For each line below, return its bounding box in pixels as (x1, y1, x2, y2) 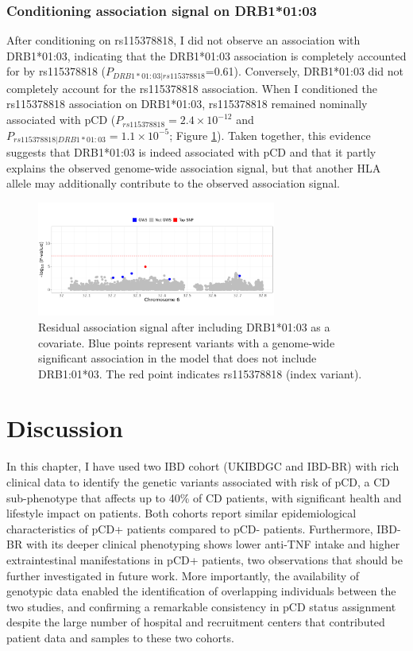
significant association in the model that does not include (38, 350, 317, 366)
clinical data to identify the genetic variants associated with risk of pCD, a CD (6, 474, 390, 490)
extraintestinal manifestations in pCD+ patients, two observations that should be (6, 551, 403, 568)
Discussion (6, 412, 123, 444)
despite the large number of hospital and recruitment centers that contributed (6, 614, 385, 630)
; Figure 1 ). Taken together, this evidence (169, 126, 371, 143)
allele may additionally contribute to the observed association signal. (6, 175, 341, 192)
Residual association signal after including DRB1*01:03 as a (38, 318, 330, 335)
